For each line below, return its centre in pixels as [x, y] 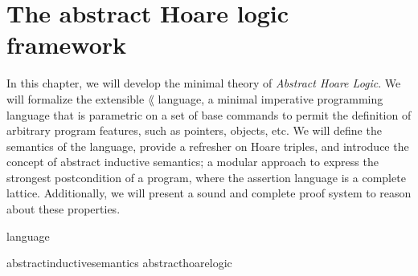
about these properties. [64, 209]
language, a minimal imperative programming [270, 98]
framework [67, 45]
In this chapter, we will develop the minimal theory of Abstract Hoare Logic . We [204, 83]
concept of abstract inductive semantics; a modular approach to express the [193, 162]
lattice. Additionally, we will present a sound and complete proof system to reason [209, 193]
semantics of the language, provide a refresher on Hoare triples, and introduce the [208, 146]
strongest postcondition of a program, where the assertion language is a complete [206, 177]
